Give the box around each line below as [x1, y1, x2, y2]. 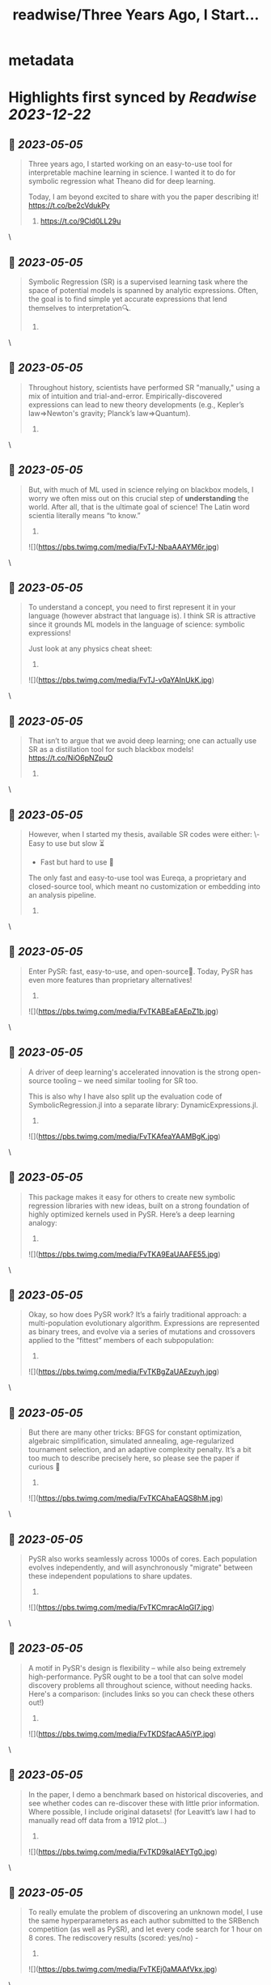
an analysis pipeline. [28, 890, 97, 900]
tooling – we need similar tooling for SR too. [53, 1075, 198, 1086]
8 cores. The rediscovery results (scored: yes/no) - [28, 1933, 199, 1943]
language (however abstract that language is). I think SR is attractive [28, 611, 256, 621]
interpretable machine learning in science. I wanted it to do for [28, 168, 236, 177]
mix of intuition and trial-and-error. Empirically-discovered [28, 391, 222, 401]
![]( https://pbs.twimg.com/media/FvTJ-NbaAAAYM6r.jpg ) [28, 542, 220, 551]
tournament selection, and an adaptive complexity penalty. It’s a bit [28, 1445, 252, 1455]
